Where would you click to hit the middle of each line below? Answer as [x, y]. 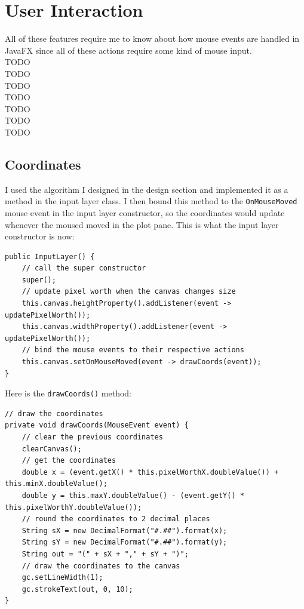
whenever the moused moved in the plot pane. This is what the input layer [142, 224]
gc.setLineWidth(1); [62, 578]
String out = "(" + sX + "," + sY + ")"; [105, 554]
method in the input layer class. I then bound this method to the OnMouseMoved [151, 201]
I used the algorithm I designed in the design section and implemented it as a [147, 189]
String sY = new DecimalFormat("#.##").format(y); [125, 542]
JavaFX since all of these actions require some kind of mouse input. [128, 50]
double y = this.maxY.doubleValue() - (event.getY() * [133, 496]
